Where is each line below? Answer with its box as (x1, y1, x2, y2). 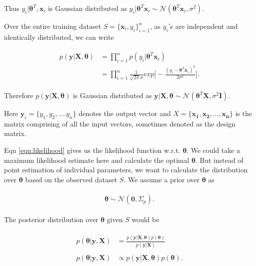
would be (131, 214, 159, 225)
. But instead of (195, 154, 244, 165)
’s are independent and (168, 21, 238, 31)
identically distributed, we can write (4, 31, 114, 42)
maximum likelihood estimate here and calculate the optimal (4, 154, 189, 165)
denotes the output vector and (78, 108, 171, 119)
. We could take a (186, 145, 240, 155)
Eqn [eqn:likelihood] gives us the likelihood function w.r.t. (4, 145, 180, 155)
